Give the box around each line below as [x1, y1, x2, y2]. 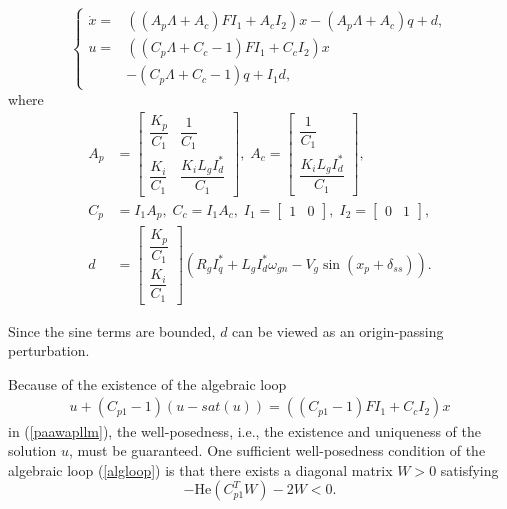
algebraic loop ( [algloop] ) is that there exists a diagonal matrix [8, 459, 393, 480]
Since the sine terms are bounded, [8, 320, 216, 341]
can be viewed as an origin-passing [232, 320, 444, 341]
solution [8, 440, 57, 461]
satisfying [440, 459, 499, 480]
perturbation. [8, 340, 90, 361]
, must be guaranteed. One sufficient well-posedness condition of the [69, 440, 486, 461]
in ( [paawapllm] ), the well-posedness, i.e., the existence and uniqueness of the [8, 420, 481, 441]
